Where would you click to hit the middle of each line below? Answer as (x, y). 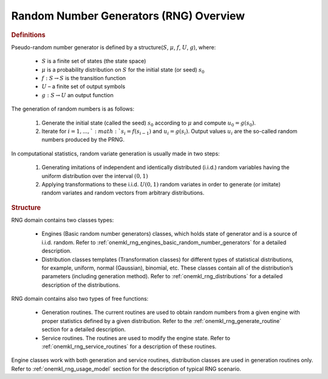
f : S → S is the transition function (84, 78)
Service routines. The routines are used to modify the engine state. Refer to (136, 338)
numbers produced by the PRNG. (83, 140)
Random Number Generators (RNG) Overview (128, 16)
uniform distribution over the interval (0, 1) (95, 176)
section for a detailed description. (84, 329)
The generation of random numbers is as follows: (73, 109)
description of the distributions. (81, 285)
